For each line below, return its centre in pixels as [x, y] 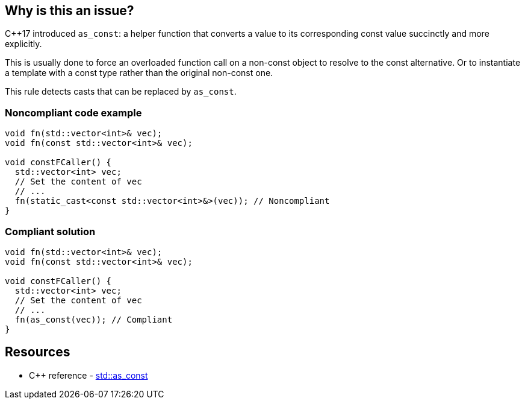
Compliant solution [50, 231]
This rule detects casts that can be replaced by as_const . [121, 92]
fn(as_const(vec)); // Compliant [94, 319]
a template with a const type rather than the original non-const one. [139, 73]
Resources [38, 352]
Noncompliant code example [73, 112]
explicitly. [23, 44]
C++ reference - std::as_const [89, 375]
